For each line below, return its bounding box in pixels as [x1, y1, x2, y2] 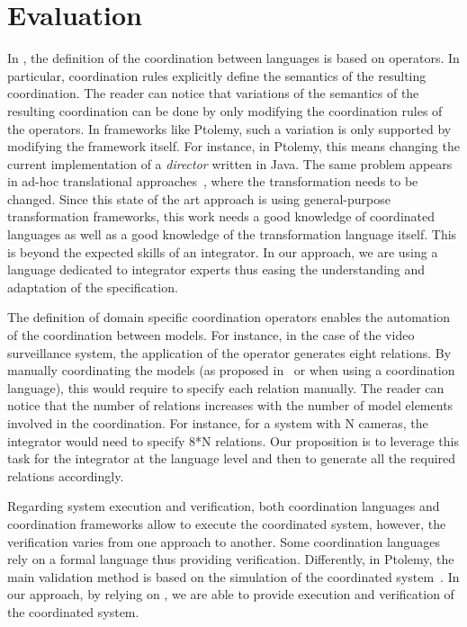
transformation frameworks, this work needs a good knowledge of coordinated [7, 207, 436, 226]
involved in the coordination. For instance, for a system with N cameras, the [7, 414, 428, 432]
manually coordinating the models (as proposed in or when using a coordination [7, 361, 455, 380]
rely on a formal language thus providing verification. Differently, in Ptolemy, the [7, 550, 454, 569]
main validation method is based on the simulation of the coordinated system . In [7, 567, 460, 586]
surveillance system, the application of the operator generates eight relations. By [7, 343, 452, 362]
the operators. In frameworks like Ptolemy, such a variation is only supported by [7, 119, 452, 138]
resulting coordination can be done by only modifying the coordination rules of [7, 101, 443, 120]
